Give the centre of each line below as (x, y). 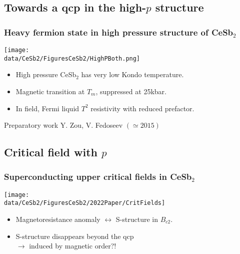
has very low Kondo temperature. (132, 74)
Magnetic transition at (50, 91)
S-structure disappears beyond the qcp (75, 236)
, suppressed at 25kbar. (131, 91)
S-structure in (137, 219)
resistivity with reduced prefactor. (142, 108)
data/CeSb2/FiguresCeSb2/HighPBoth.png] (72, 58)
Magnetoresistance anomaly (58, 219)
